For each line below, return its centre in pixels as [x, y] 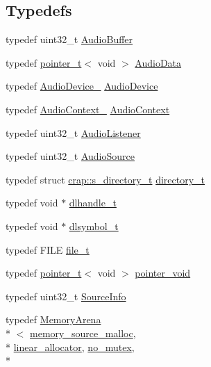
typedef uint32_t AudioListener [73, 132]
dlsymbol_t [94, 226]
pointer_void [163, 273]
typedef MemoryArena [53, 319]
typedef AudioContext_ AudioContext [88, 109]
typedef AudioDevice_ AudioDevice [82, 86]
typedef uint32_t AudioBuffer [69, 39]
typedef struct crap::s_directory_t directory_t [105, 179]
